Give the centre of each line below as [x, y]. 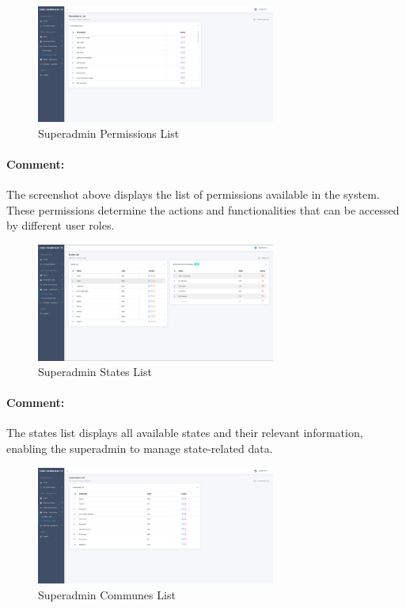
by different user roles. [61, 225]
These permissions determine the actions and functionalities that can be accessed [203, 209]
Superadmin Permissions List [109, 133]
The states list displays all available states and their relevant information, [185, 433]
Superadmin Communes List [107, 594]
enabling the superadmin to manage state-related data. [140, 448]
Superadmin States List [95, 372]
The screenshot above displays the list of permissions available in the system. [193, 194]
